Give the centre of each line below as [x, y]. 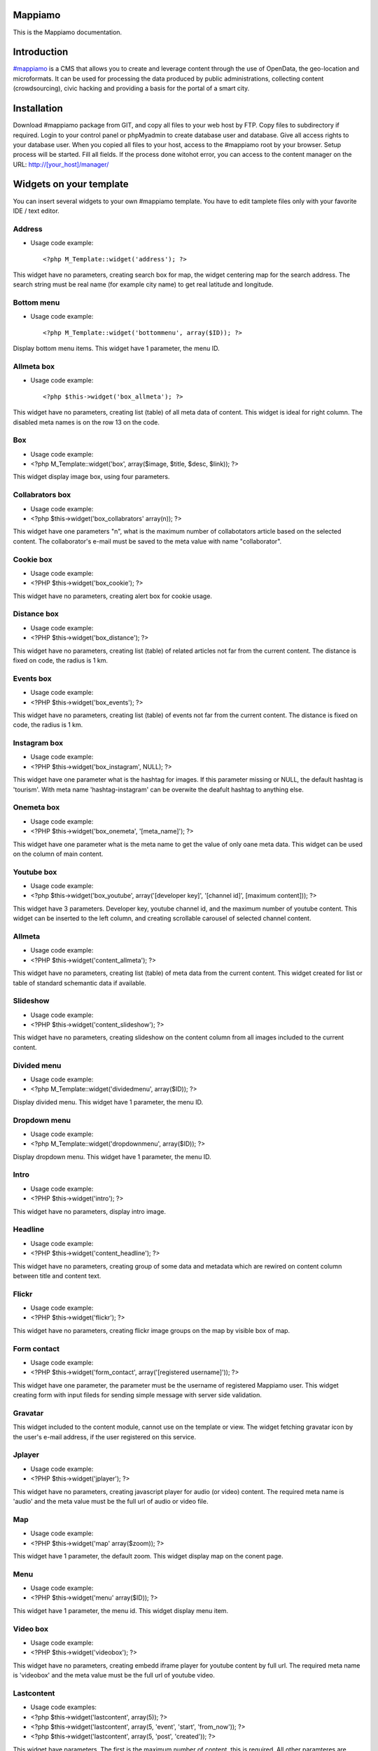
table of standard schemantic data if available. [79, 983]
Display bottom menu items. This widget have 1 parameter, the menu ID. [116, 348]
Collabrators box [42, 495]
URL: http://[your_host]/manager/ [61, 164]
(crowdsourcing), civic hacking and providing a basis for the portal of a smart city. [131, 88]
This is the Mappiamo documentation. [68, 32]
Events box [32, 678]
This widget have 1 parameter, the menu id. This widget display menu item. [121, 1610]
